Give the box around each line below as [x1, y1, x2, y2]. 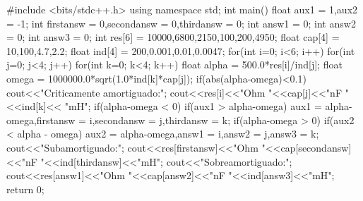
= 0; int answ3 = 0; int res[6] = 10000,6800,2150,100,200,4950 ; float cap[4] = [6, 30, 340, 44]
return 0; [6, 181, 44, 196]
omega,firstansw [6, 112, 76, 127]
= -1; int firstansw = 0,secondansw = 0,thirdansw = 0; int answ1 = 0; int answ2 [6, 16, 356, 30]
